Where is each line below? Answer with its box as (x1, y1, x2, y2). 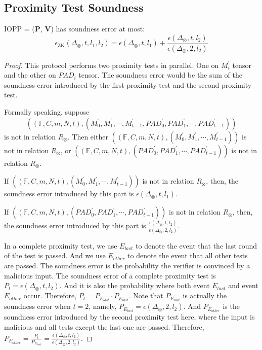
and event (228, 280, 258, 291)
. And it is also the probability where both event (59, 280, 210, 291)
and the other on (4, 69, 56, 80)
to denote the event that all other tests (127, 250, 248, 261)
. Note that (128, 290, 163, 301)
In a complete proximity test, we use (4, 240, 117, 251)
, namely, (89, 301, 117, 311)
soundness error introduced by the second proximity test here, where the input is (4, 311, 255, 322)
